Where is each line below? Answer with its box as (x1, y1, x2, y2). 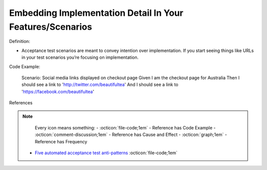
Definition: (9, 39, 31, 44)
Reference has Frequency (35, 138, 88, 144)
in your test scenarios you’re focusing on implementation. (21, 54, 139, 60)
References (9, 100, 33, 106)
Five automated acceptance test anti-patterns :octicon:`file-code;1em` (35, 150, 178, 156)
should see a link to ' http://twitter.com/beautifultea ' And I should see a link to (21, 82, 178, 87)
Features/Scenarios (9, 21, 92, 32)
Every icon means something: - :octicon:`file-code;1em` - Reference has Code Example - (35, 125, 216, 130)
